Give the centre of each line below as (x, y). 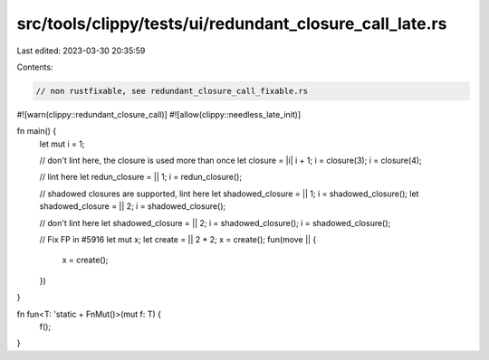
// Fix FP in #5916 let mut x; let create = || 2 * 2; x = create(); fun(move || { (178, 240)
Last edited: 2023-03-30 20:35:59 (81, 51)
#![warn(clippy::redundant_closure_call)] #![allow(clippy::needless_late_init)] (159, 114)
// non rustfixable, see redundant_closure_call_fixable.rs (172, 91)
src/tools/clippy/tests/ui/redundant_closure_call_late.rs (232, 24)
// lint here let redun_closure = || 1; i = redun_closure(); (141, 177)
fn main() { (37, 131)
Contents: (35, 67)
